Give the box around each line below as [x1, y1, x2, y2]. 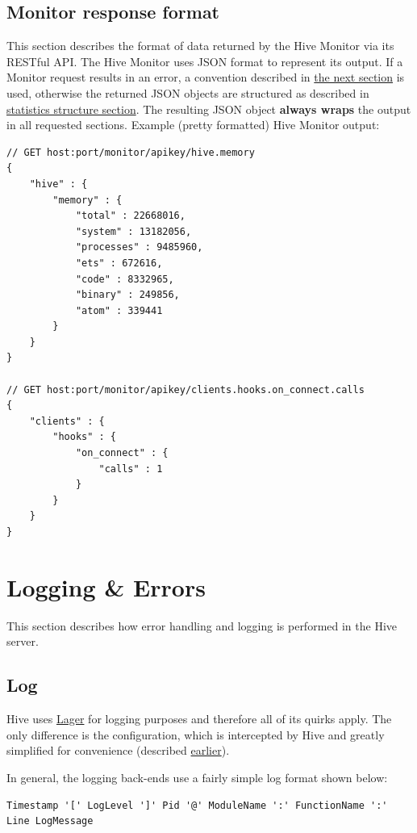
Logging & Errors [6, 570, 206, 603]
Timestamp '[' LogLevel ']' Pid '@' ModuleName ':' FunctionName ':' [6, 799, 388, 811]
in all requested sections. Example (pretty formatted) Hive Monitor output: [6, 116, 380, 133]
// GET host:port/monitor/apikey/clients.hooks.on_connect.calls [6, 383, 365, 396]
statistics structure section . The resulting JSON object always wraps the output [6, 100, 411, 117]
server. [6, 633, 39, 650]
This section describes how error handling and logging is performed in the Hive [6, 617, 398, 634]
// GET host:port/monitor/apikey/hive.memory [6, 146, 255, 158]
